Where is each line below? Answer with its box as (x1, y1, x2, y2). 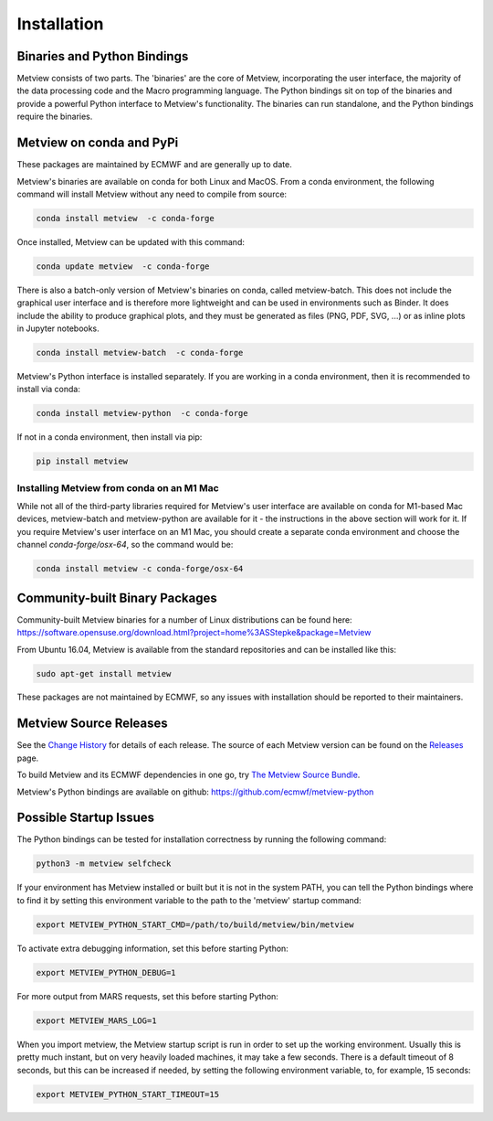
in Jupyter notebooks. (16, 323, 100, 334)
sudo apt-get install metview (36, 668, 172, 678)
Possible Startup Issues (16, 810, 155, 826)
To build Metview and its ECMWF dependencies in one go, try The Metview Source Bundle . (16, 769, 361, 781)
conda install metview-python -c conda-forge (36, 408, 248, 419)
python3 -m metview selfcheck (36, 859, 172, 869)
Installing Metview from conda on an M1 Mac (16, 481, 219, 494)
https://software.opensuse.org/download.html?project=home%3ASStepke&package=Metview (16, 627, 372, 638)
